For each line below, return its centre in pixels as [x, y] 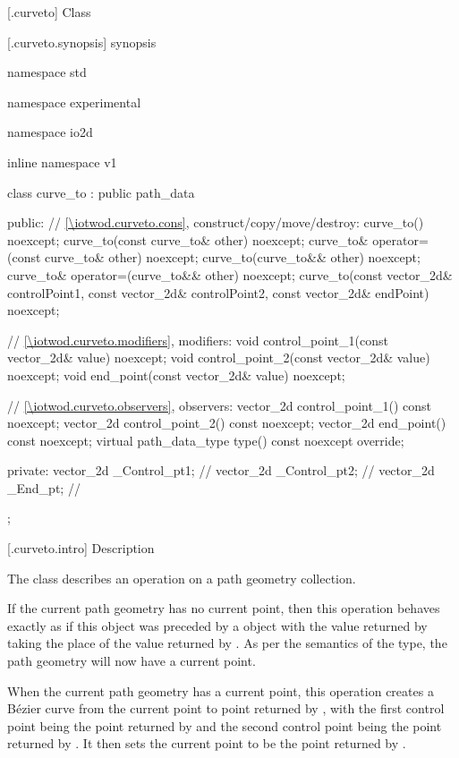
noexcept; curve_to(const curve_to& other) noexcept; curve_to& [188, 239]
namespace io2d [50, 132]
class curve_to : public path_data [101, 192]
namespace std [47, 72]
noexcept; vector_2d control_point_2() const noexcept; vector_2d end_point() [227, 423]
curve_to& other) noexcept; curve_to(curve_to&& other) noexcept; [233, 257]
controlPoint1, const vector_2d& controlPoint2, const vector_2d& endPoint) [218, 292]
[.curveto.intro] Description [81, 548]
